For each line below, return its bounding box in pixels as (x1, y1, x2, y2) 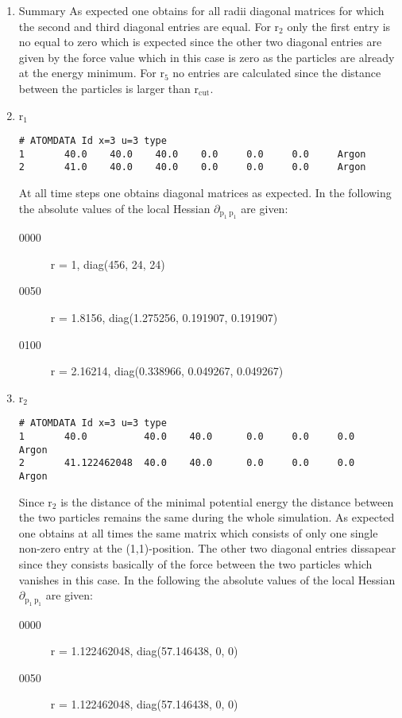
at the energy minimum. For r (18, 64, 164, 81)
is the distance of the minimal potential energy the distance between (60, 493, 394, 510)
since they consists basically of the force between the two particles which (18, 555, 373, 572)
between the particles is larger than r (18, 80, 199, 96)
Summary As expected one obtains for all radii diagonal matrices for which (18, 2, 385, 18)
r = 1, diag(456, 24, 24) (50, 255, 165, 272)
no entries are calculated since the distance (172, 64, 381, 81)
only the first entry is (287, 17, 391, 34)
